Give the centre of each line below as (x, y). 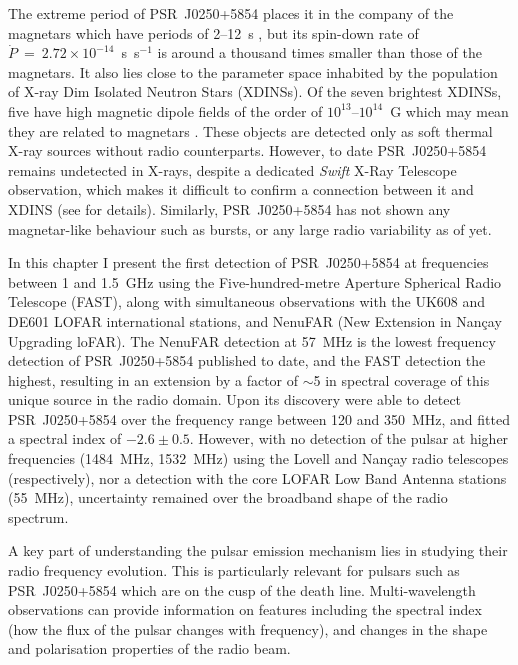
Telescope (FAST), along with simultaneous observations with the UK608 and (247, 301)
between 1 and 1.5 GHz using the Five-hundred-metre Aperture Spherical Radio (255, 281)
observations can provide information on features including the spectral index (245, 609)
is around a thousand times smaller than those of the (319, 52)
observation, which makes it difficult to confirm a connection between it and (241, 189)
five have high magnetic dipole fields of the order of (165, 110)
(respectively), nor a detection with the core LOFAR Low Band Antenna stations (257, 477)
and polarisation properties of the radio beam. (149, 648)
